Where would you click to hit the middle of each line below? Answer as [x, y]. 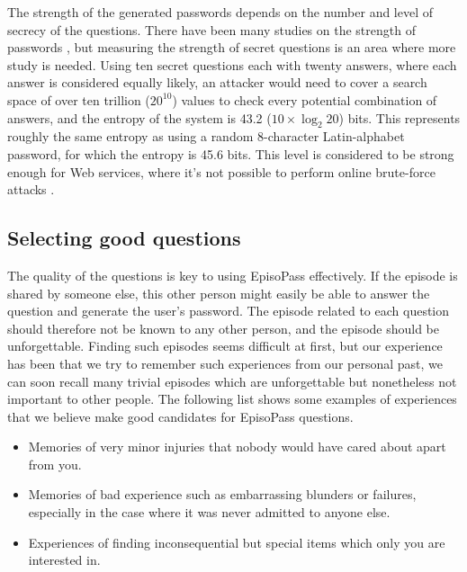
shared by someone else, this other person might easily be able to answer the [219, 293]
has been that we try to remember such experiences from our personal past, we [225, 363]
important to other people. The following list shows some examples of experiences [232, 399]
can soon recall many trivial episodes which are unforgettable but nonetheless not [232, 381]
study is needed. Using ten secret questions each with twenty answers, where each [232, 64]
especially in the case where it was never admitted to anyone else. [209, 512]
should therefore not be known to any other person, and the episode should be [224, 328]
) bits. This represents [400, 117]
